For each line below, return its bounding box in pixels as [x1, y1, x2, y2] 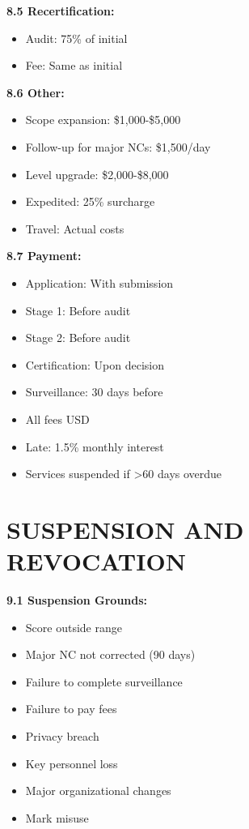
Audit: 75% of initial [25, 29, 128, 46]
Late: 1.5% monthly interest [25, 438, 164, 455]
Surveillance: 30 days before [25, 383, 163, 400]
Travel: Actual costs [25, 220, 124, 237]
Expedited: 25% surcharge [25, 193, 155, 210]
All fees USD [25, 410, 90, 427]
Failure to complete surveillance [25, 673, 183, 690]
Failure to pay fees [25, 700, 117, 717]
